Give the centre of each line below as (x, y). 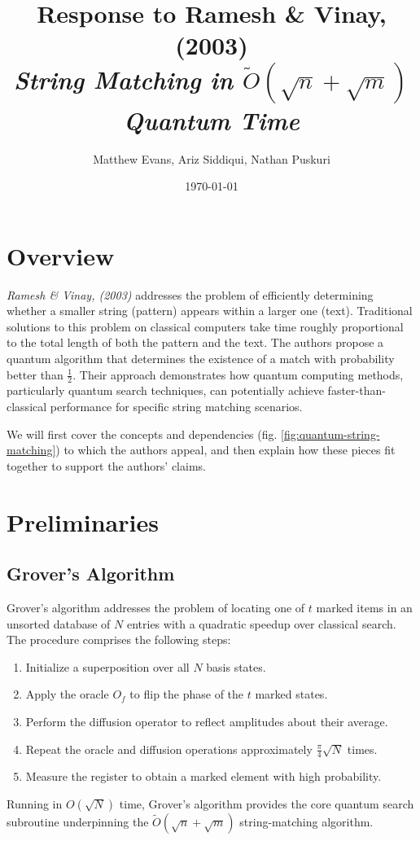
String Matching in (123, 79)
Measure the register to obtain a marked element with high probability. (203, 776)
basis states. (236, 666)
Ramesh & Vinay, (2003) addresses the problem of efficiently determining (190, 294)
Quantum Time (212, 120)
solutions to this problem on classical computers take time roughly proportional (205, 326)
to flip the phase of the (187, 694)
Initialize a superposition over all (107, 666)
